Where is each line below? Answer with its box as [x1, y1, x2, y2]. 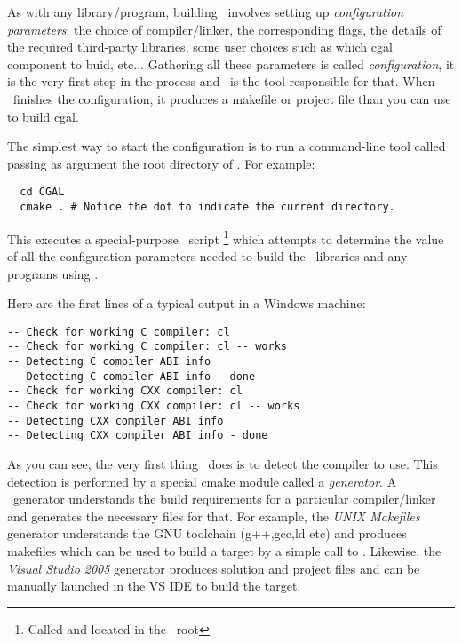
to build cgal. [7, 107, 79, 125]
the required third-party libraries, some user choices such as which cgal [7, 37, 393, 56]
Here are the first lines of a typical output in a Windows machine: [7, 294, 366, 313]
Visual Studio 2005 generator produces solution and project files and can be [7, 559, 420, 577]
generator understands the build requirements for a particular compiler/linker [12, 489, 436, 508]
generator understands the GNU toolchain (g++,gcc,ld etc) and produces [7, 524, 407, 543]
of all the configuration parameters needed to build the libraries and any [7, 246, 408, 265]
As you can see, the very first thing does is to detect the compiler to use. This [7, 454, 438, 472]
